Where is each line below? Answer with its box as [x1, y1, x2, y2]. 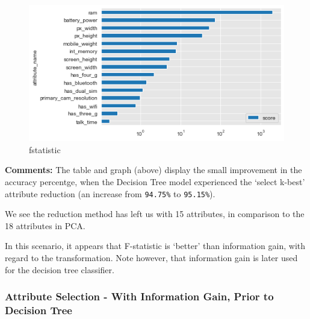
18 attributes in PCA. [5, 219, 85, 232]
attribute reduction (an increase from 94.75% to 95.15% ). [5, 187, 215, 200]
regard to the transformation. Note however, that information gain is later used [5, 251, 298, 264]
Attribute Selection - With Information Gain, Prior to [5, 289, 274, 304]
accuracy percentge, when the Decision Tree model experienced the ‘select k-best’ [5, 175, 305, 188]
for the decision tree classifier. [5, 263, 114, 276]
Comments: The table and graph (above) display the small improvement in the [5, 163, 302, 176]
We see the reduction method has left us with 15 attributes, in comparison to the [5, 207, 305, 220]
